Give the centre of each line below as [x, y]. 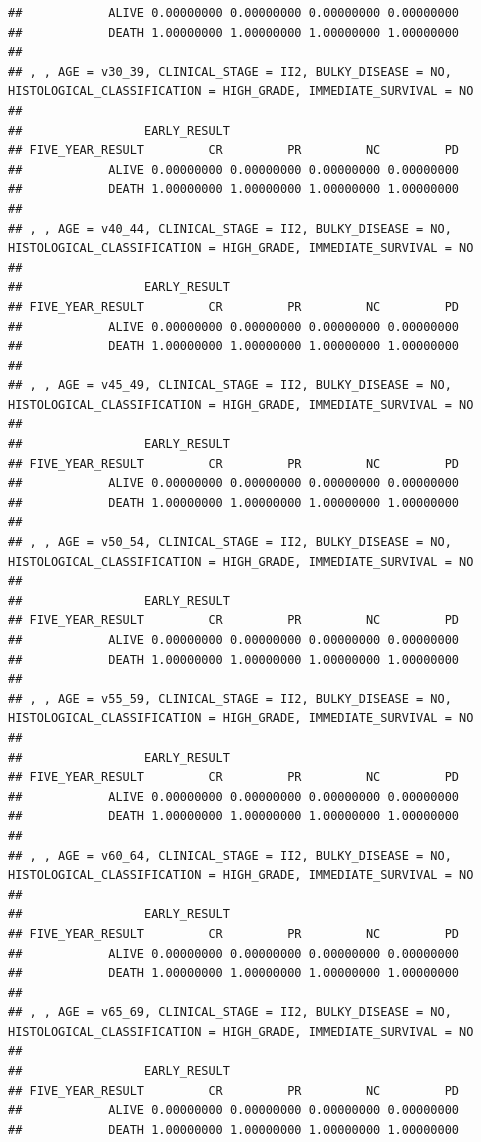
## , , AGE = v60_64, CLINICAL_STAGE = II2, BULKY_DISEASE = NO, [230, 855]
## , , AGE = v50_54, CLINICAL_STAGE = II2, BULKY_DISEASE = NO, [230, 542]
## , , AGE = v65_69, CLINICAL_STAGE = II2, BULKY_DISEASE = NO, [230, 1012]
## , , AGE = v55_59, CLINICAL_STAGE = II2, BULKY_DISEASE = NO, [230, 698]
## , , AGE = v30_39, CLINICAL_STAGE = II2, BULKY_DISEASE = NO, [230, 71]
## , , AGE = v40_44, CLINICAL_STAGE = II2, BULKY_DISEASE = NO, [230, 228]
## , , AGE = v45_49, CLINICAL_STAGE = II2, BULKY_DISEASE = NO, [230, 385]
